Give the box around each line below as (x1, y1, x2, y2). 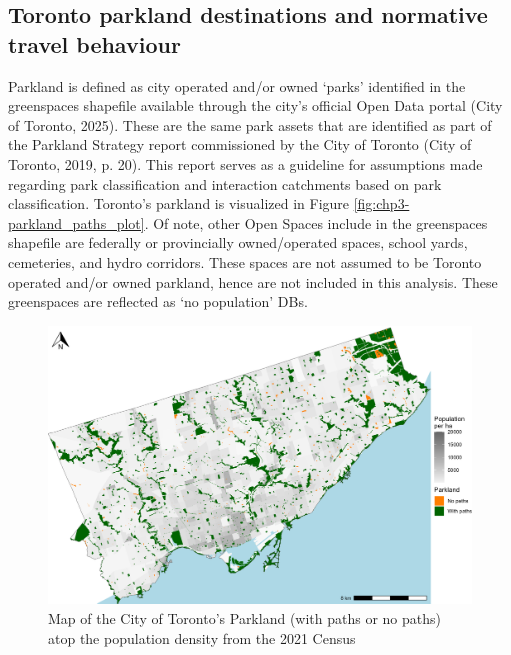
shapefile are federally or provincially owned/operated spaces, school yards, (8, 232, 468, 253)
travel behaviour (8, 28, 181, 59)
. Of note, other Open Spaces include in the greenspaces (144, 212, 488, 233)
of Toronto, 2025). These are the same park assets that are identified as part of (8, 114, 492, 135)
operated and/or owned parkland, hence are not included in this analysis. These (8, 271, 498, 292)
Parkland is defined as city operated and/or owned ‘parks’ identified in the (8, 75, 466, 96)
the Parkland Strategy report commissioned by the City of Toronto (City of (8, 134, 472, 155)
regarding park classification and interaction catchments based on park (8, 173, 442, 194)
